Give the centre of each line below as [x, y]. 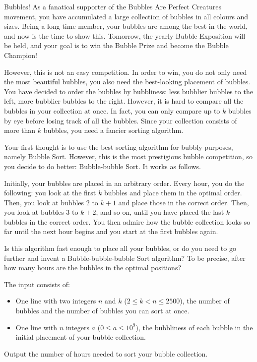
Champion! [21, 55]
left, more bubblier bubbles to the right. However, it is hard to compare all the [124, 101]
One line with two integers [56, 301]
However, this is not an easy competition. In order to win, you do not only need [126, 72]
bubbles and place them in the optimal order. [173, 193]
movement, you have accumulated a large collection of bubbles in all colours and [126, 16]
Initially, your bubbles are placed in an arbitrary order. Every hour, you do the [124, 183]
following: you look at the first [50, 193]
